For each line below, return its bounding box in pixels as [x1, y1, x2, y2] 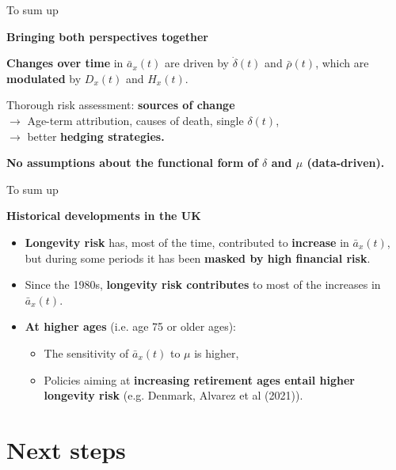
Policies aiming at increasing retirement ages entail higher [44, 371, 355, 388]
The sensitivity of [44, 344, 129, 361]
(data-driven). [307, 154, 385, 171]
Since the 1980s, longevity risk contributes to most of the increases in [25, 276, 381, 293]
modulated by [6, 70, 82, 86]
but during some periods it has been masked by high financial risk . [25, 249, 371, 266]
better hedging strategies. [27, 127, 165, 144]
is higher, [194, 344, 239, 361]
